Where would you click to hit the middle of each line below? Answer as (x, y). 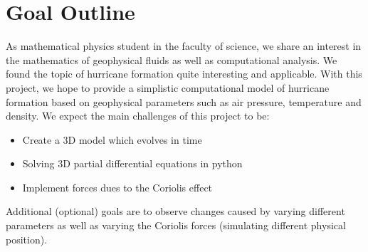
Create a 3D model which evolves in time (112, 139)
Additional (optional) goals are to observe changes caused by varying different (175, 211)
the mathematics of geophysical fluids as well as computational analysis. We (172, 59)
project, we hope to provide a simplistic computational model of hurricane (168, 87)
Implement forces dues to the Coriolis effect (117, 187)
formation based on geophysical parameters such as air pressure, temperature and (184, 101)
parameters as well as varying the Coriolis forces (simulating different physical (176, 225)
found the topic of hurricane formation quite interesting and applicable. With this (184, 74)
